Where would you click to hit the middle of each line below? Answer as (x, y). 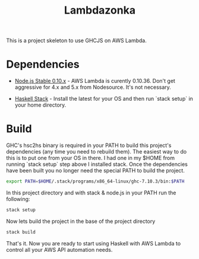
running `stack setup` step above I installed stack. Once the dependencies (97, 164)
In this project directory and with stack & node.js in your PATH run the (91, 193)
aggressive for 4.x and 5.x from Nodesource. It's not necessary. (93, 87)
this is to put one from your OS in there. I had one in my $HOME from (91, 158)
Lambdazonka (100, 10)
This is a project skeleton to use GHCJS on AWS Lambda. (76, 41)
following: (18, 199)
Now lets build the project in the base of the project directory (81, 221)
